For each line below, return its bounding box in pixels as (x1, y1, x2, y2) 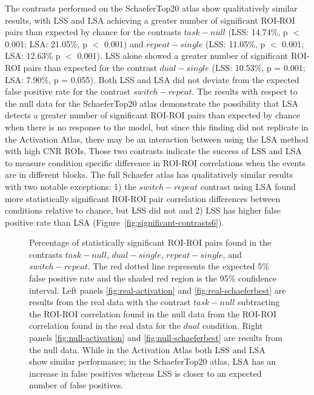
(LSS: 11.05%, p (205, 37, 266, 50)
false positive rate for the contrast (5, 85, 131, 98)
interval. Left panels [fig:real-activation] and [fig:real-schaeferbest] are (29, 283, 286, 296)
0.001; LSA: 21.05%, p (5, 37, 87, 50)
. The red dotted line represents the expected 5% (87, 260, 269, 272)
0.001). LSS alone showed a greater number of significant (77, 49, 289, 62)
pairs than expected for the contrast (23, 61, 157, 73)
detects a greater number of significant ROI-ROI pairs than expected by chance (5, 109, 300, 121)
